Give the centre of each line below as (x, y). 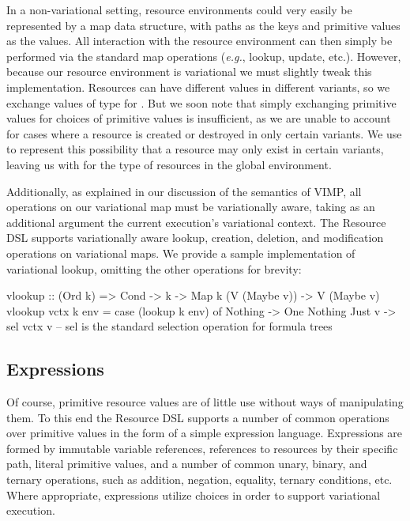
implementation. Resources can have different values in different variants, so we (198, 87)
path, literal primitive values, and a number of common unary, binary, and (187, 464)
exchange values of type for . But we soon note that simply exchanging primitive (201, 102)
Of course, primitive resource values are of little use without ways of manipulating (205, 402)
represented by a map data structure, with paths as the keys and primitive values (203, 25)
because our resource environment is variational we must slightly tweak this (189, 72)
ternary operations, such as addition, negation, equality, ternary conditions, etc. (199, 479)
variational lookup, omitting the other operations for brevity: (154, 268)
